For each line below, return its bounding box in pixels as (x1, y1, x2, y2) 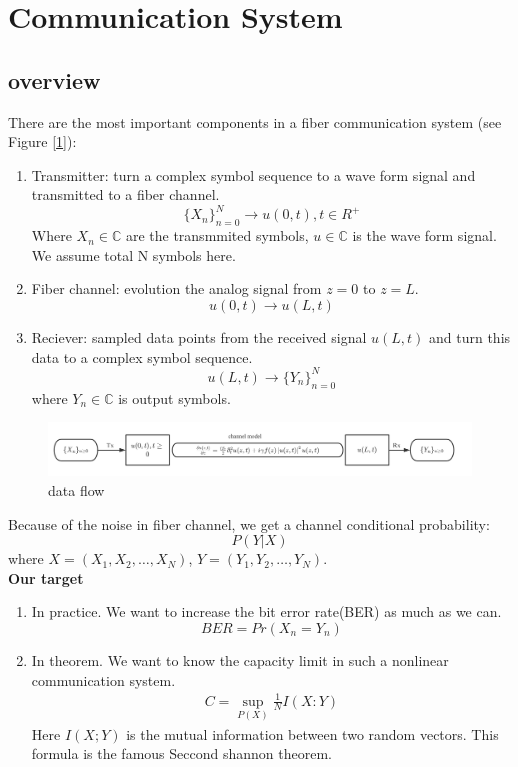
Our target (8, 567, 84, 588)
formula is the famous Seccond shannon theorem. (31, 743, 332, 764)
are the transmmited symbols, (125, 225, 309, 246)
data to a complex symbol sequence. (31, 346, 253, 367)
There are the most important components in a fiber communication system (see (8, 111, 502, 132)
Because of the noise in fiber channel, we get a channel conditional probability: (8, 513, 490, 534)
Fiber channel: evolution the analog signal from (31, 278, 322, 299)
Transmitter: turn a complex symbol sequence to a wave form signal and (31, 164, 476, 185)
